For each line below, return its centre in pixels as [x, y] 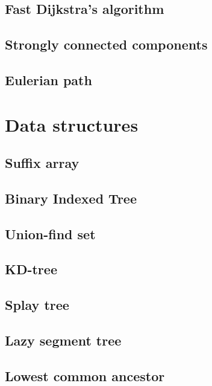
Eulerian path [48, 79]
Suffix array [42, 163]
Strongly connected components [106, 44]
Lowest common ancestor [85, 375]
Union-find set [50, 233]
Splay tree [37, 305]
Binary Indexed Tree [71, 198]
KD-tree [31, 269]
